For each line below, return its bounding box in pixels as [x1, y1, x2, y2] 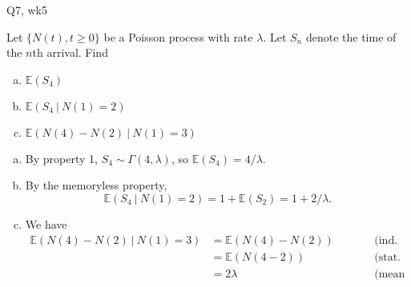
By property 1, [25, 149, 98, 166]
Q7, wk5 [6, 2, 47, 18]
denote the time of [305, 28, 397, 45]
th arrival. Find [32, 44, 108, 61]
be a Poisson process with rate [103, 28, 253, 45]
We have [25, 215, 67, 232]
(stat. [374, 251, 401, 263]
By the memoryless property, [25, 177, 167, 193]
